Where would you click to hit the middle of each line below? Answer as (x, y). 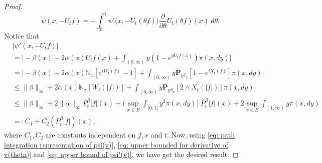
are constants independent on (91, 135)
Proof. (13, 6)
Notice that (22, 35)
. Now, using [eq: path (201, 135)
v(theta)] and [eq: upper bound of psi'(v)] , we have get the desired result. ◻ (121, 154)
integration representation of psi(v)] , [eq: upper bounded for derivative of (116, 144)
